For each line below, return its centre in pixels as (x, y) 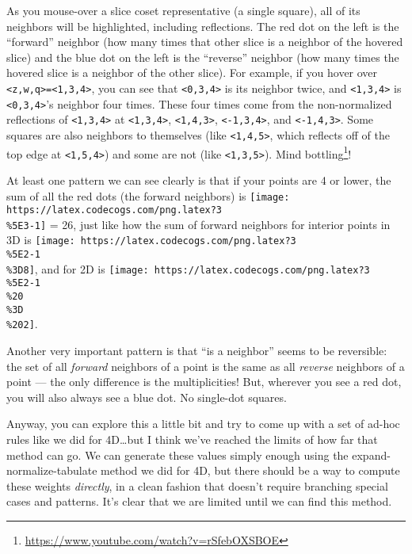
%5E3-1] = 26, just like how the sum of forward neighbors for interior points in (198, 224)
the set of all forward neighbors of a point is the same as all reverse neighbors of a (206, 366)
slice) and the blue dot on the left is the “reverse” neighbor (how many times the (203, 57)
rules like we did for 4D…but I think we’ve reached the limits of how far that (192, 439)
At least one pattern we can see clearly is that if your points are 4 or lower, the (199, 180)
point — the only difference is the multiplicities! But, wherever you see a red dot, (204, 382)
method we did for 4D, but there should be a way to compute (250, 470)
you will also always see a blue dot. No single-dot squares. (147, 397)
